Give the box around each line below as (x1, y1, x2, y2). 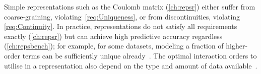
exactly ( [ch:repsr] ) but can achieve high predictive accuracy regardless (4, 30, 223, 41)
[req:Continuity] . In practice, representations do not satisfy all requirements (4, 21, 237, 31)
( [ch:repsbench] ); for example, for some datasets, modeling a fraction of (4, 40, 224, 51)
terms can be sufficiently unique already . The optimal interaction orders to (22, 50, 257, 60)
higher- (226, 40, 248, 51)
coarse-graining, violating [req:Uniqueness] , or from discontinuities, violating (4, 11, 240, 21)
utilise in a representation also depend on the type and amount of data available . (4, 60, 257, 70)
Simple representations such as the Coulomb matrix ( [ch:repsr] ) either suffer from (4, 1, 255, 11)
